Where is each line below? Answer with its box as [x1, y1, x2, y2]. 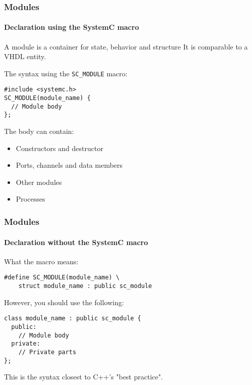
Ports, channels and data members [16, 160, 123, 170]
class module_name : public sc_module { [4, 315, 142, 322]
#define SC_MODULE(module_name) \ [4, 274, 120, 281]
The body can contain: [4, 126, 74, 136]
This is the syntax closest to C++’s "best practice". [4, 371, 163, 382]
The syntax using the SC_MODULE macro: [4, 68, 128, 78]
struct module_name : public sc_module [18, 282, 152, 290]
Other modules [16, 176, 62, 187]
